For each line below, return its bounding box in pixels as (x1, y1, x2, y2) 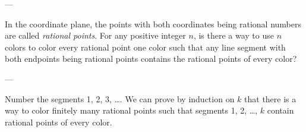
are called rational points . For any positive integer (5, 29, 186, 42)
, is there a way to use (193, 29, 274, 42)
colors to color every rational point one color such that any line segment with (5, 40, 286, 53)
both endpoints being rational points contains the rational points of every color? (5, 52, 297, 65)
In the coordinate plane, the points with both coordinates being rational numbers (5, 17, 301, 30)
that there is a (244, 92, 296, 105)
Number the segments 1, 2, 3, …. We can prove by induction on (5, 92, 235, 105)
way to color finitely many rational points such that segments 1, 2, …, (5, 104, 258, 117)
